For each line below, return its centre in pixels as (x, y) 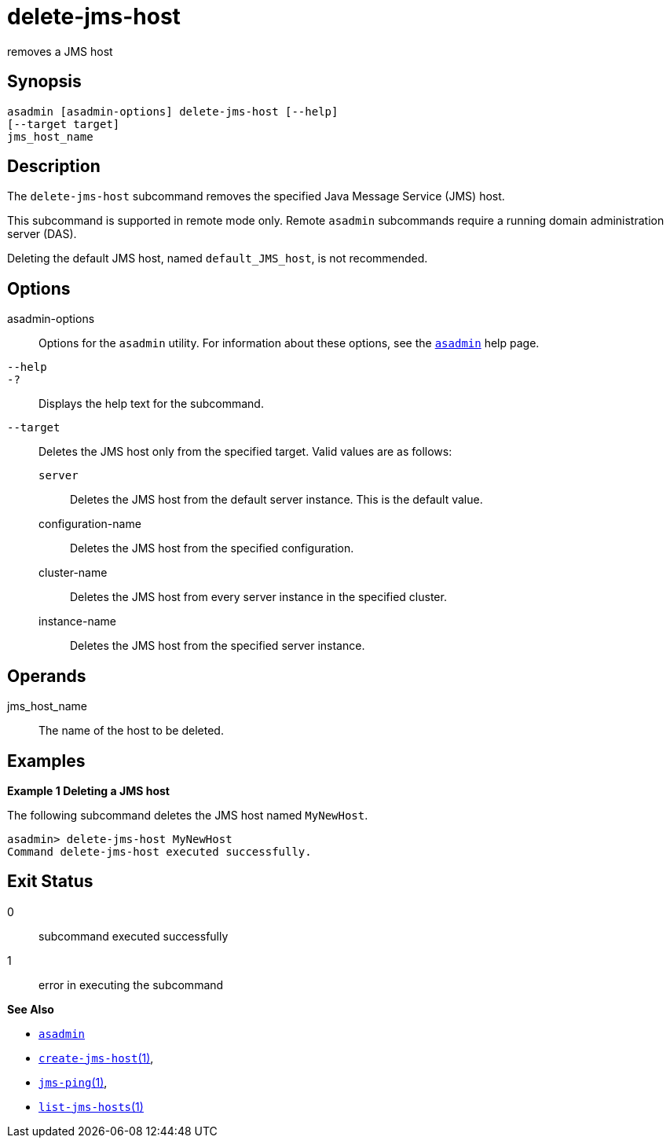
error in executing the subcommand (131, 984)
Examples (46, 761)
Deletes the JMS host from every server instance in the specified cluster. (258, 597)
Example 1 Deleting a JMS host (88, 790)
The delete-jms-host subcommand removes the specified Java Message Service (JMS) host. (256, 196)
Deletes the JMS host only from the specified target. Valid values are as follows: (245, 452)
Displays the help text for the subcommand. (151, 404)
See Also (31, 1009)
